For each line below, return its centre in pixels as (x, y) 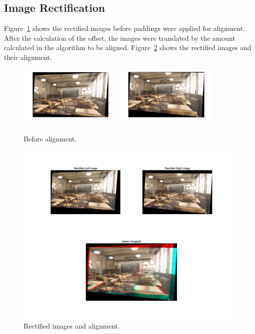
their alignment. (28, 57)
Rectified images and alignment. (72, 326)
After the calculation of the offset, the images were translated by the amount (120, 38)
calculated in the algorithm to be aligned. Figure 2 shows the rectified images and (128, 47)
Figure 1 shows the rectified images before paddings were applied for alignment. (125, 28)
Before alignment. (50, 139)
